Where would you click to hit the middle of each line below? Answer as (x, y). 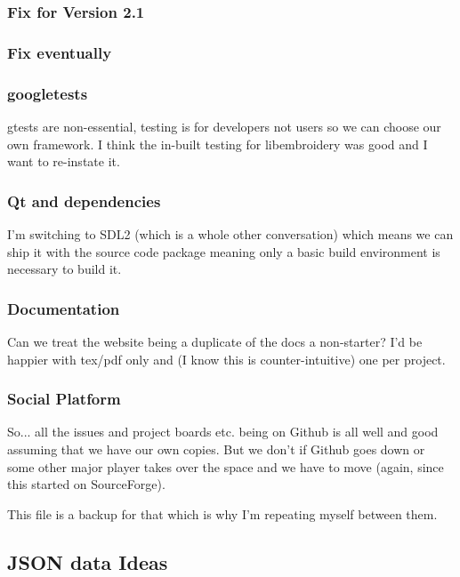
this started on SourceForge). (86, 484)
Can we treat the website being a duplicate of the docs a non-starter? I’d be (215, 341)
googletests (48, 93)
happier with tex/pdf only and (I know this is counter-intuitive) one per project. (226, 359)
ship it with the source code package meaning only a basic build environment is (224, 251)
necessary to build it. (65, 269)
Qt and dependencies (84, 200)
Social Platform (64, 399)
